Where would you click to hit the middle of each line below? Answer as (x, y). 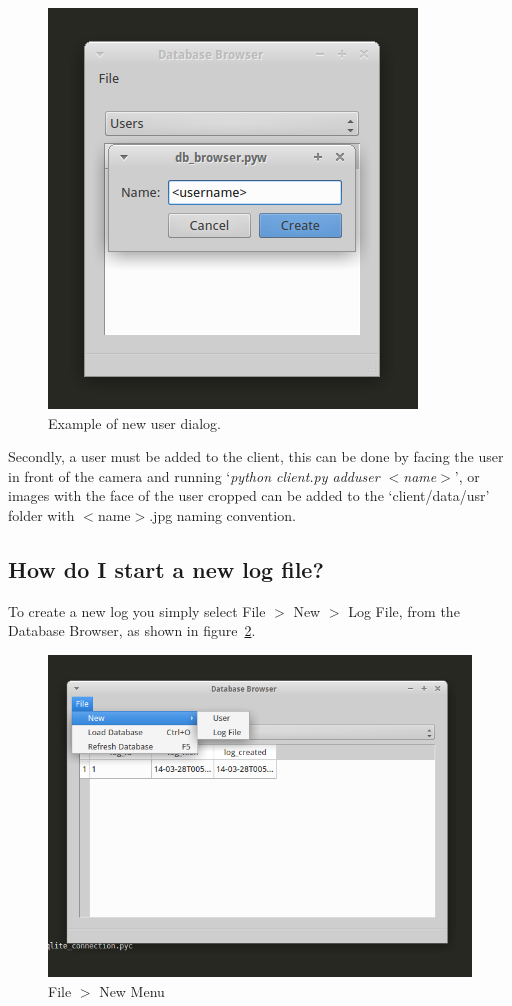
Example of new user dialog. (134, 422)
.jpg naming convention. (222, 514)
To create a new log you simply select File (137, 610)
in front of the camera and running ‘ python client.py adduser (194, 475)
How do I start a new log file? (166, 568)
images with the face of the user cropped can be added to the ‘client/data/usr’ (249, 495)
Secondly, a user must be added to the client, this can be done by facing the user (256, 456)
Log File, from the (404, 610)
